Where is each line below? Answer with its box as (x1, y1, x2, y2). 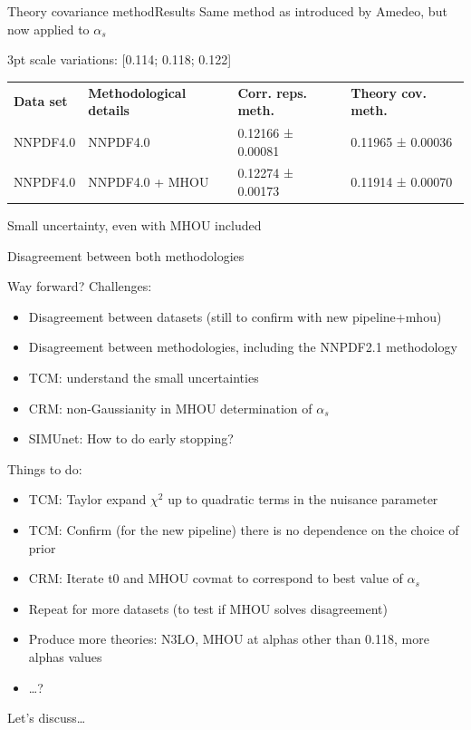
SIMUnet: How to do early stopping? (28, 429, 234, 448)
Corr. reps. (237, 83, 308, 102)
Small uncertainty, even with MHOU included (7, 216, 262, 235)
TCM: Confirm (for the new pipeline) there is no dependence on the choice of (28, 521, 459, 540)
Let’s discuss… (7, 708, 86, 727)
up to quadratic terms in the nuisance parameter (168, 490, 438, 509)
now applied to (7, 19, 90, 38)
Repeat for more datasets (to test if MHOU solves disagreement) (28, 599, 389, 618)
